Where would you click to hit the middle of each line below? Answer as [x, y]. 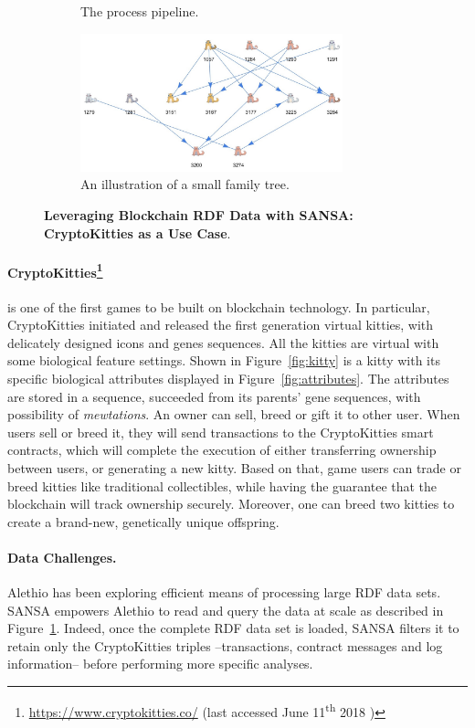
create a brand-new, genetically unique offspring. [143, 521]
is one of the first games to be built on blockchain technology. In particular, [219, 306]
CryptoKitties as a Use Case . [137, 232]
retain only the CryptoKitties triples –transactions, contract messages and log [225, 645]
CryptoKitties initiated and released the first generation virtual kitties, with [221, 325]
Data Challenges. [62, 557]
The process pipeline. [140, 11]
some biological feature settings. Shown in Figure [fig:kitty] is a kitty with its [224, 360]
